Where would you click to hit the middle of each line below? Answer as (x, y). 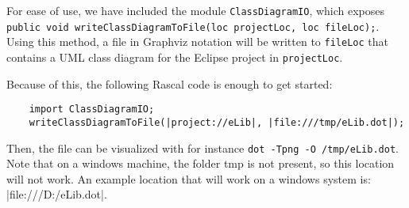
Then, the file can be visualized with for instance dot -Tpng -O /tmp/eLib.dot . (203, 147)
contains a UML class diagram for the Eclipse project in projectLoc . (175, 57)
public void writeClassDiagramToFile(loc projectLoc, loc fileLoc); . (193, 26)
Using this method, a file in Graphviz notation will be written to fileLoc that (197, 42)
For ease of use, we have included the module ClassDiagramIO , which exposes (196, 10)
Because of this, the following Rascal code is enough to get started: (170, 83)
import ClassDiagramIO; (92, 110)
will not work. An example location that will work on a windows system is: (189, 178)
